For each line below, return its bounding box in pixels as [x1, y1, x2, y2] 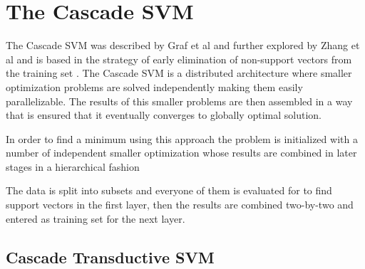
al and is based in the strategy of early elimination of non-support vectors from [6, 51, 352, 66]
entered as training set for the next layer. [6, 211, 185, 226]
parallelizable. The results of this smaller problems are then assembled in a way [6, 93, 353, 108]
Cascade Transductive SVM [6, 246, 215, 268]
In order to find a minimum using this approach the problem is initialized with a [6, 131, 358, 146]
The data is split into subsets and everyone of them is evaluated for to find [6, 183, 332, 198]
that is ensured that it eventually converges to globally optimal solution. [6, 107, 322, 122]
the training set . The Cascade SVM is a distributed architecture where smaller [6, 65, 352, 80]
